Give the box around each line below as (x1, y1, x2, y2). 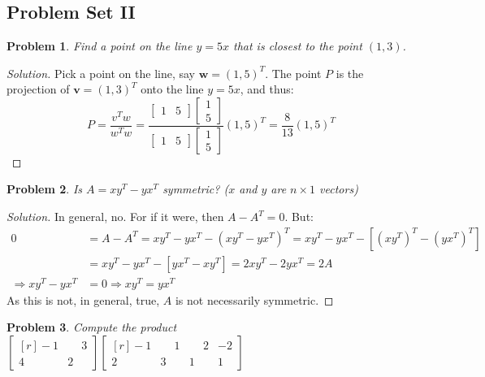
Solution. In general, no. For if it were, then (6, 208, 224, 225)
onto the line (141, 80, 204, 97)
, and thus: (240, 80, 294, 97)
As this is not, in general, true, (6, 291, 160, 308)
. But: (284, 208, 314, 225)
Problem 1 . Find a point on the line (6, 37, 193, 54)
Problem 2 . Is (6, 180, 83, 197)
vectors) (319, 180, 358, 197)
